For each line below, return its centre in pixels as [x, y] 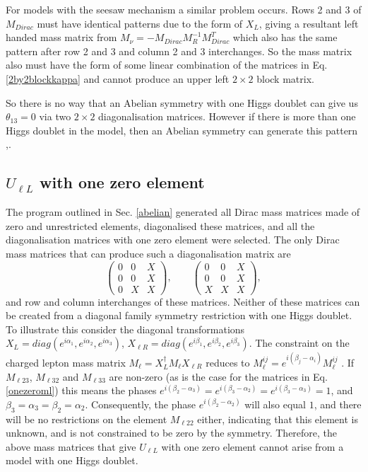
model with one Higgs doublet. [72, 460]
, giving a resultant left [309, 23]
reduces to [228, 362]
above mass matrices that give [71, 446]
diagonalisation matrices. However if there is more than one [227, 116]
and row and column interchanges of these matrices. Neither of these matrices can [183, 301]
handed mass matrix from [61, 37]
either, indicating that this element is [278, 419]
